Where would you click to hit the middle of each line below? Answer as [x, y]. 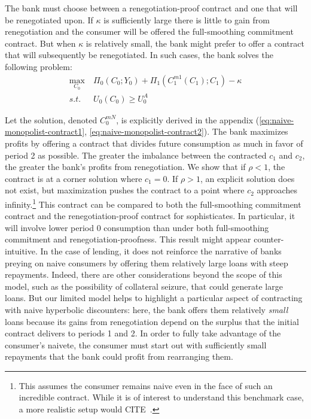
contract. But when [40, 43]
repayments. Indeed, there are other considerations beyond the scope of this [144, 274]
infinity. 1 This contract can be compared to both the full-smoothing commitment [153, 203]
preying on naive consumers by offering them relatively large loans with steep [147, 262]
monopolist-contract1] [45, 131]
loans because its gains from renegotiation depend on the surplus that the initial [152, 321]
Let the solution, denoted [51, 119]
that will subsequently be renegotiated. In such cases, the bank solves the [139, 55]
